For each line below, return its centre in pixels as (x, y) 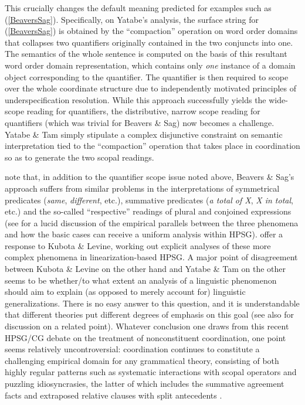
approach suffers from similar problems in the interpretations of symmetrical (142, 188)
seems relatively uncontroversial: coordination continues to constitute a (132, 349)
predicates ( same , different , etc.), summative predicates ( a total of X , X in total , (149, 200)
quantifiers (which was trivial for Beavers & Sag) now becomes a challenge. (140, 122)
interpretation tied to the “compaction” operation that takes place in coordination (152, 146)
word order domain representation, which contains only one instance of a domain (150, 65)
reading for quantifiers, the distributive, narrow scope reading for (143, 111)
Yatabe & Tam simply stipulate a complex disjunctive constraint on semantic (144, 134)
